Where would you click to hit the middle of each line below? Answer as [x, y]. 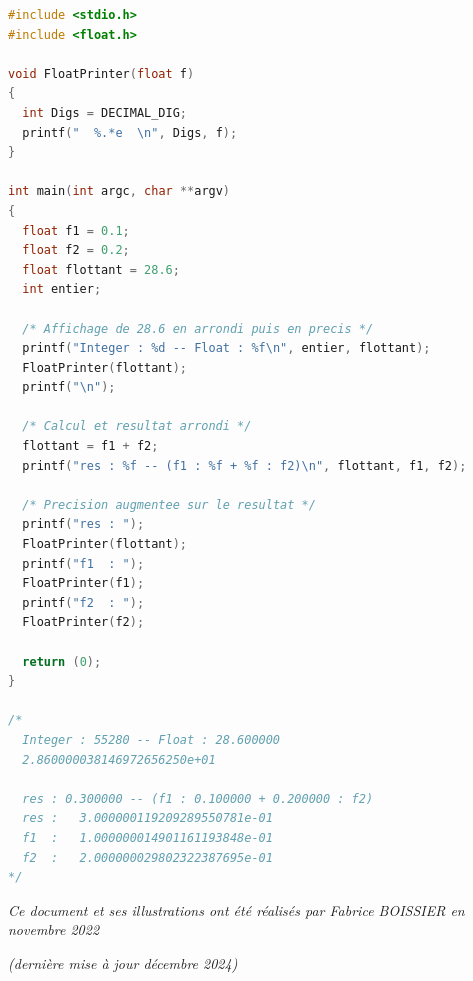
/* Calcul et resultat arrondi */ [137, 426]
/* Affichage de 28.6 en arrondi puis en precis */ [198, 328]
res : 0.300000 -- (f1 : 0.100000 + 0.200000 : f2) [198, 798]
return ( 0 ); [62, 661]
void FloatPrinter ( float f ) [101, 73]
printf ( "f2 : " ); [83, 602]
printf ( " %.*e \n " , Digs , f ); [130, 132]
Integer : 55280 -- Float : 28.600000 [151, 739]
